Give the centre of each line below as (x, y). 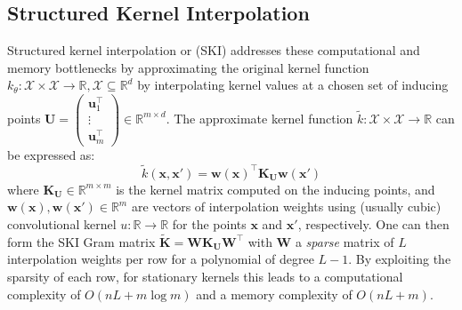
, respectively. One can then (373, 223)
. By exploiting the (400, 259)
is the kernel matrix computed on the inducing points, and (276, 189)
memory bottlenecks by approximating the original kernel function (188, 67)
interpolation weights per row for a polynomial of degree (161, 259)
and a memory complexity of (274, 294)
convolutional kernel (62, 223)
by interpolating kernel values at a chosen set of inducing (293, 85)
